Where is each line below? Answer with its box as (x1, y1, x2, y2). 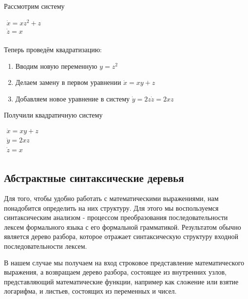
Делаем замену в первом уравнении (15, 77, 121, 87)
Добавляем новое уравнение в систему (15, 93, 130, 103)
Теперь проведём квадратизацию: (4, 44, 102, 54)
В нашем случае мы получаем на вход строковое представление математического (4, 257, 245, 267)
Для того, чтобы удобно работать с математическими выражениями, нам (4, 193, 219, 203)
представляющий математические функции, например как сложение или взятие (4, 276, 239, 286)
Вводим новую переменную (15, 60, 97, 71)
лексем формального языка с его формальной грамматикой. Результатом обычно (4, 221, 241, 232)
